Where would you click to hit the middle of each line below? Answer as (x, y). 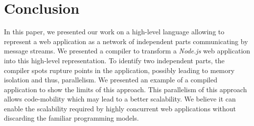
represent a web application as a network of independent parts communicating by (126, 41)
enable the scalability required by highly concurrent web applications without (120, 108)
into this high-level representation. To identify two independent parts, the (114, 60)
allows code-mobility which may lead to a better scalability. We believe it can (120, 99)
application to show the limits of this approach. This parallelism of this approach (126, 89)
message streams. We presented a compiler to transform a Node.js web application (127, 51)
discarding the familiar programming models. (71, 118)
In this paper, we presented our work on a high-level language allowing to (114, 32)
